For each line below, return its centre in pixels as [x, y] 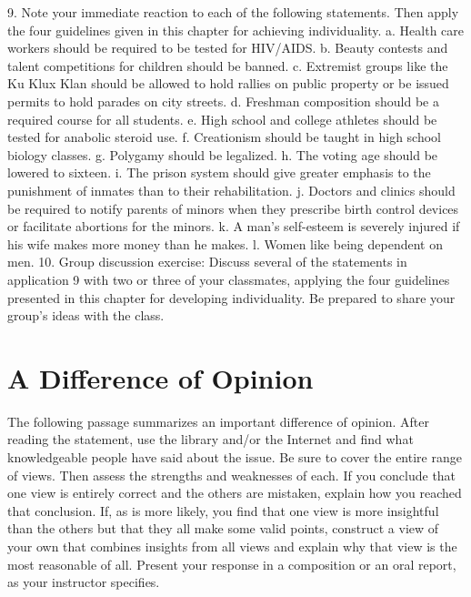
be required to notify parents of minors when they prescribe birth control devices [233, 208]
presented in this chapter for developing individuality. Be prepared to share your [231, 297]
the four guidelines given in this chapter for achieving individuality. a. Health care [236, 30]
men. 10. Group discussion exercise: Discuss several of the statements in [207, 262]
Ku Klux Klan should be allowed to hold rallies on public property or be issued [228, 83]
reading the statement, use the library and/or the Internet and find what [210, 439]
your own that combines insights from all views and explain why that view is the [232, 546]
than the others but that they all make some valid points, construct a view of [223, 528]
